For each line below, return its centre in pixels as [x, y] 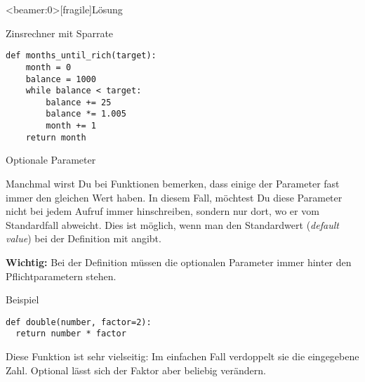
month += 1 [71, 126]
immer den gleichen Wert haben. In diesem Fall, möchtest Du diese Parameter [174, 197]
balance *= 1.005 [86, 114]
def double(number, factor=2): [79, 322]
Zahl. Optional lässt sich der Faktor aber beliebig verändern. [136, 370]
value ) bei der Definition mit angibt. [84, 238]
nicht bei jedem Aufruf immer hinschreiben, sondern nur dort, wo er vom [162, 211]
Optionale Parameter [51, 160]
